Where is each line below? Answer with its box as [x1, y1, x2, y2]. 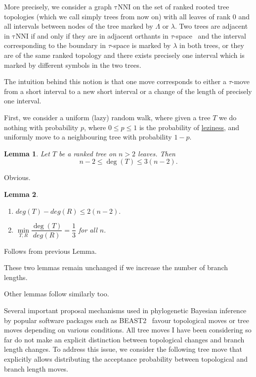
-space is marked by [111, 40, 171, 50]
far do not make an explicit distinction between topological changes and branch [4, 334, 245, 344]
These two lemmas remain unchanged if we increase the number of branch [4, 262, 228, 273]
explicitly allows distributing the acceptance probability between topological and [4, 353, 248, 364]
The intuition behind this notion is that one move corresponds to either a [4, 76, 227, 87]
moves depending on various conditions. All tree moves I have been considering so [4, 325, 252, 335]
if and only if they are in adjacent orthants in [31, 30, 169, 41]
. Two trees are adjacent [175, 21, 248, 31]
